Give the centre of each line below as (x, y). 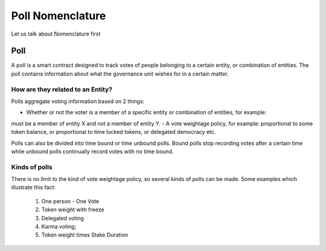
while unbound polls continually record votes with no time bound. (92, 151)
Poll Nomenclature (59, 16)
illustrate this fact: (34, 188)
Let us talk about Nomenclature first (56, 34)
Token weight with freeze (73, 210)
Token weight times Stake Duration (85, 235)
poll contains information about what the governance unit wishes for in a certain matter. (120, 74)
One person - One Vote (70, 201)
